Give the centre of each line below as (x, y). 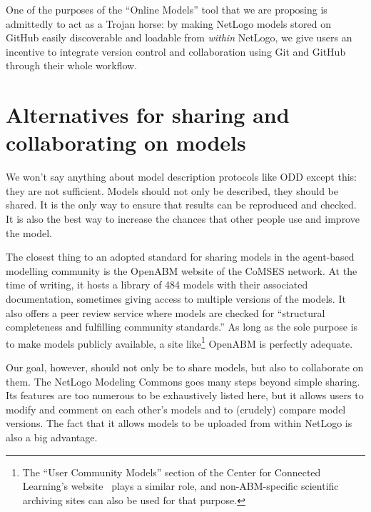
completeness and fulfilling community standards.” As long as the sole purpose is (182, 327)
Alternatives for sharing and (148, 115)
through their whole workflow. (72, 65)
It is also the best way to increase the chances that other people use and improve (183, 219)
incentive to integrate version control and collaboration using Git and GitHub (176, 51)
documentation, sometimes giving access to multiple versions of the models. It (176, 299)
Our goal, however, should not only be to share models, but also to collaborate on (185, 367)
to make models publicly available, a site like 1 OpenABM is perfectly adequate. (179, 342)
